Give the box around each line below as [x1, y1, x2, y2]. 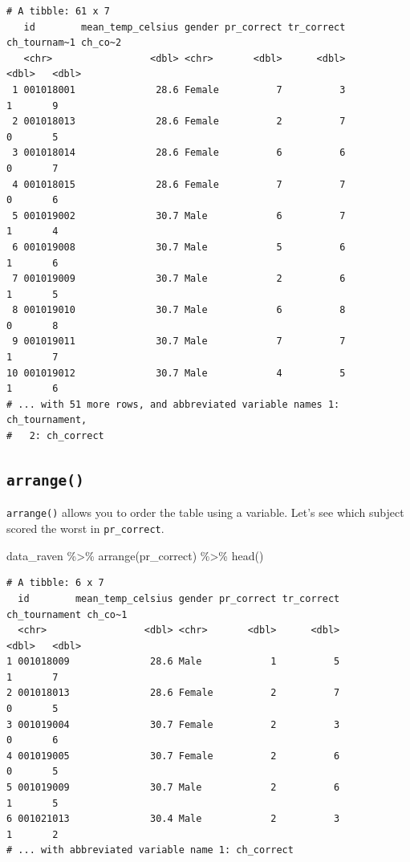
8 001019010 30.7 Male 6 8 [12, 304, 346, 316]
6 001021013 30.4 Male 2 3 [6, 813, 340, 825]
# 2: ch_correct [6, 430, 104, 442]
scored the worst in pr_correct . [6, 520, 164, 537]
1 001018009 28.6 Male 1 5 [6, 656, 340, 668]
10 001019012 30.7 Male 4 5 [6, 367, 346, 379]
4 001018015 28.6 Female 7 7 [12, 178, 346, 190]
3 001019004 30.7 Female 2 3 [6, 718, 340, 730]
